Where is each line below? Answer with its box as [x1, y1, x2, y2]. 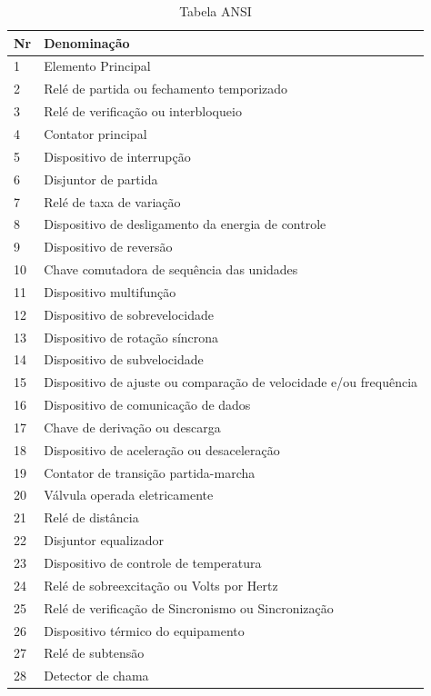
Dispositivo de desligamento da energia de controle [44, 214, 326, 234]
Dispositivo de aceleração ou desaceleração [44, 440, 280, 459]
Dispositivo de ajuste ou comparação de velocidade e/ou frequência [44, 373, 418, 392]
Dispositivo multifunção [44, 282, 176, 301]
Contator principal [44, 124, 147, 143]
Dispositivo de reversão [44, 237, 173, 256]
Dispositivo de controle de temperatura [44, 553, 262, 572]
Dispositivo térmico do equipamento [44, 621, 245, 640]
